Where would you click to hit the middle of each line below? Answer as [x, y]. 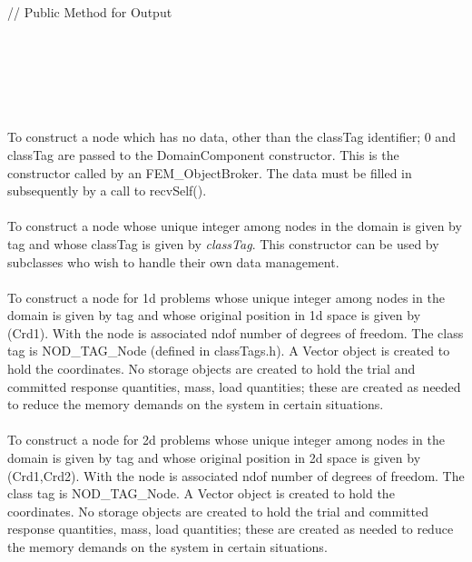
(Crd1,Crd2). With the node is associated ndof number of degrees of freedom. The [236, 475]
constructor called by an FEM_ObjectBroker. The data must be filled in [210, 172]
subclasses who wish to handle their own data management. [173, 261]
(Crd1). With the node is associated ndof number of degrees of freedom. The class [236, 332]
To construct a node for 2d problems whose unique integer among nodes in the [226, 440]
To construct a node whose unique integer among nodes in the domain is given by [235, 226]
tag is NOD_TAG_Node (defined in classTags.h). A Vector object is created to [229, 351]
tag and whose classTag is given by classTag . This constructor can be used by [223, 243]
